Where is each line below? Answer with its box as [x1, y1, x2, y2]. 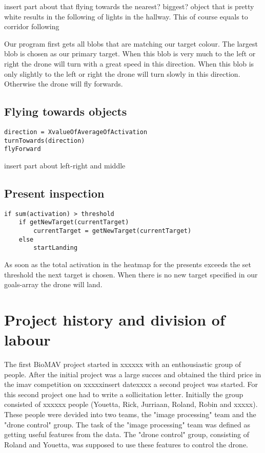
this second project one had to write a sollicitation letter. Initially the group [4, 389, 243, 399]
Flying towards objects [4, 103, 127, 119]
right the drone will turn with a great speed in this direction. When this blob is [4, 58, 254, 69]
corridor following [4, 21, 59, 32]
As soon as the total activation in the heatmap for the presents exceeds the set [4, 259, 251, 269]
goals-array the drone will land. [4, 279, 103, 290]
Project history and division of [4, 309, 225, 330]
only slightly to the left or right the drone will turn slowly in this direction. [4, 68, 240, 79]
